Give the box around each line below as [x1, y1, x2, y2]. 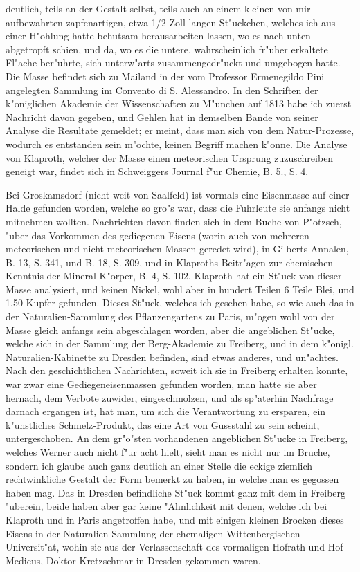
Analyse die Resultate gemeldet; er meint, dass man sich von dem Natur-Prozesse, [6, 123, 354, 138]
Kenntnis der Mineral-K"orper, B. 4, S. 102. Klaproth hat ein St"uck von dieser [6, 268, 342, 283]
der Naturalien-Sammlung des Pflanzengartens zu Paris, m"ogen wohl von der [6, 309, 335, 324]
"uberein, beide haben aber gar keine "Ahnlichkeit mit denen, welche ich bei [6, 499, 327, 513]
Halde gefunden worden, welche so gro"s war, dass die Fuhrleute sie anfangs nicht [6, 201, 350, 215]
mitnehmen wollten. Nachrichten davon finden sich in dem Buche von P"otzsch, [6, 214, 342, 228]
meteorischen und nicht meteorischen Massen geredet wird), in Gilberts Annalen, [6, 241, 349, 256]
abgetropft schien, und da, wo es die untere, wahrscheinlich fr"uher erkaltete [6, 41, 328, 56]
